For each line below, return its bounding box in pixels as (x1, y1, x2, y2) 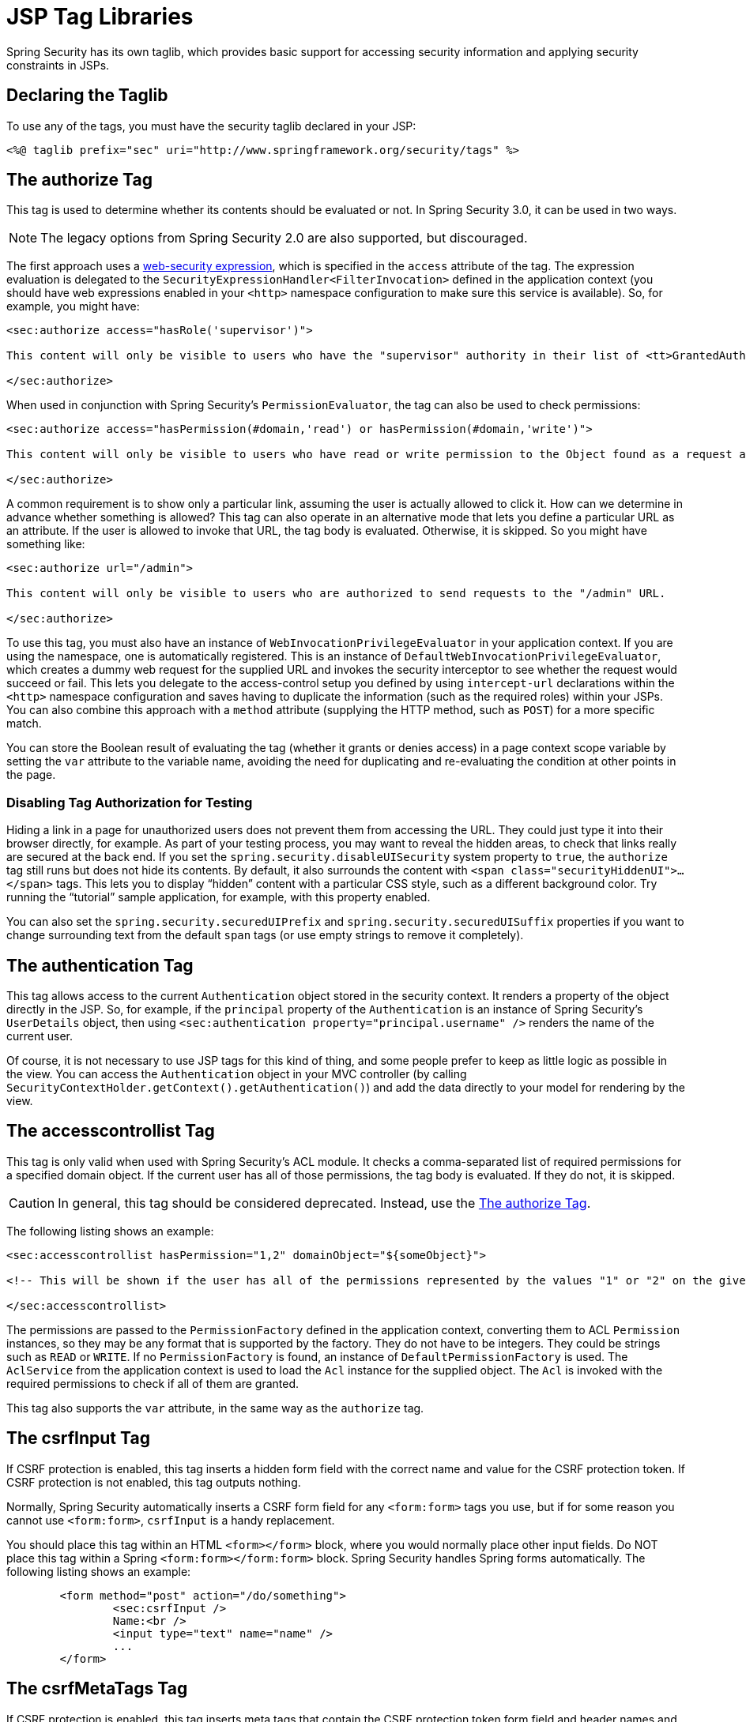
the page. (6, 768, 56, 782)
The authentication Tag (6, 955, 194, 976)
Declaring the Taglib (6, 85, 168, 106)
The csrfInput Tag (6, 1428, 150, 1449)
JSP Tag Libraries (6, 3, 194, 30)
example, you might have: (6, 299, 140, 314)
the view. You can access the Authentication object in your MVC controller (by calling (6, 1067, 467, 1081)
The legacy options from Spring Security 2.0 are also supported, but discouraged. (40, 230, 528, 246)
